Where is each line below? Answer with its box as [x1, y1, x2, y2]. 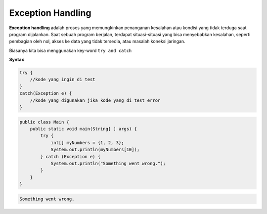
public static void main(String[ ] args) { [30, 126, 137, 132]
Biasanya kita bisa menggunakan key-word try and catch [9, 47, 132, 53]
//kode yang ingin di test [30, 77, 96, 83]
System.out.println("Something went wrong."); [50, 161, 166, 166]
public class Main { [19, 119, 69, 125]
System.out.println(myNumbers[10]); [50, 147, 140, 153]
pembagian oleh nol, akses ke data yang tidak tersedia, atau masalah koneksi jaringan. [9, 39, 185, 44]
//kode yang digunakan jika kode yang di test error [30, 97, 161, 103]
